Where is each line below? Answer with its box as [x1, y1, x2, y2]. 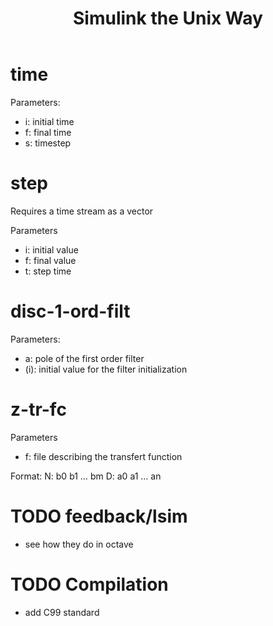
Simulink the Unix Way [73, 7, 263, 30]
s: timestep [24, 137, 72, 149]
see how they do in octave [24, 538, 134, 550]
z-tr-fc [10, 398, 67, 421]
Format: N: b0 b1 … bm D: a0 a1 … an [10, 470, 162, 482]
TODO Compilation [10, 573, 169, 596]
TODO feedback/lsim [10, 505, 188, 527]
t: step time [24, 265, 72, 277]
